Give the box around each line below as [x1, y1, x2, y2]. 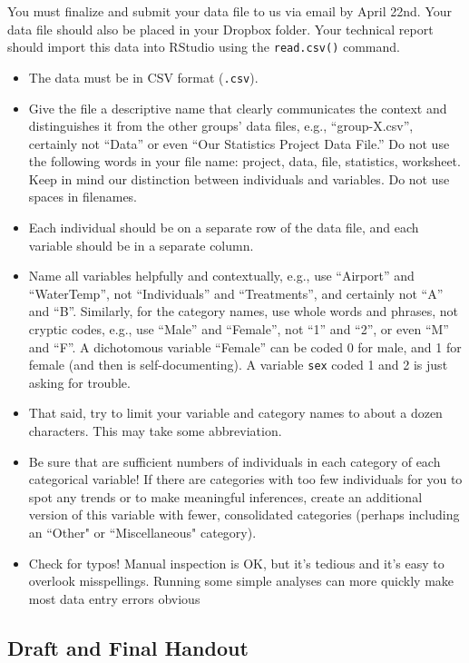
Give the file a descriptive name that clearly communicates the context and [28, 98, 447, 117]
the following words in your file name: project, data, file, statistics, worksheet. [28, 152, 461, 171]
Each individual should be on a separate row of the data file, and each [28, 218, 419, 237]
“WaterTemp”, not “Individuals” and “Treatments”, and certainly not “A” [28, 283, 444, 302]
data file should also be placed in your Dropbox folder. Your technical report [7, 19, 434, 38]
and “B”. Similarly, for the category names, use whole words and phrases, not [28, 302, 459, 321]
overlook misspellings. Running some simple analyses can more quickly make [28, 571, 454, 590]
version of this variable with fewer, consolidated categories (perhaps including [28, 505, 460, 524]
